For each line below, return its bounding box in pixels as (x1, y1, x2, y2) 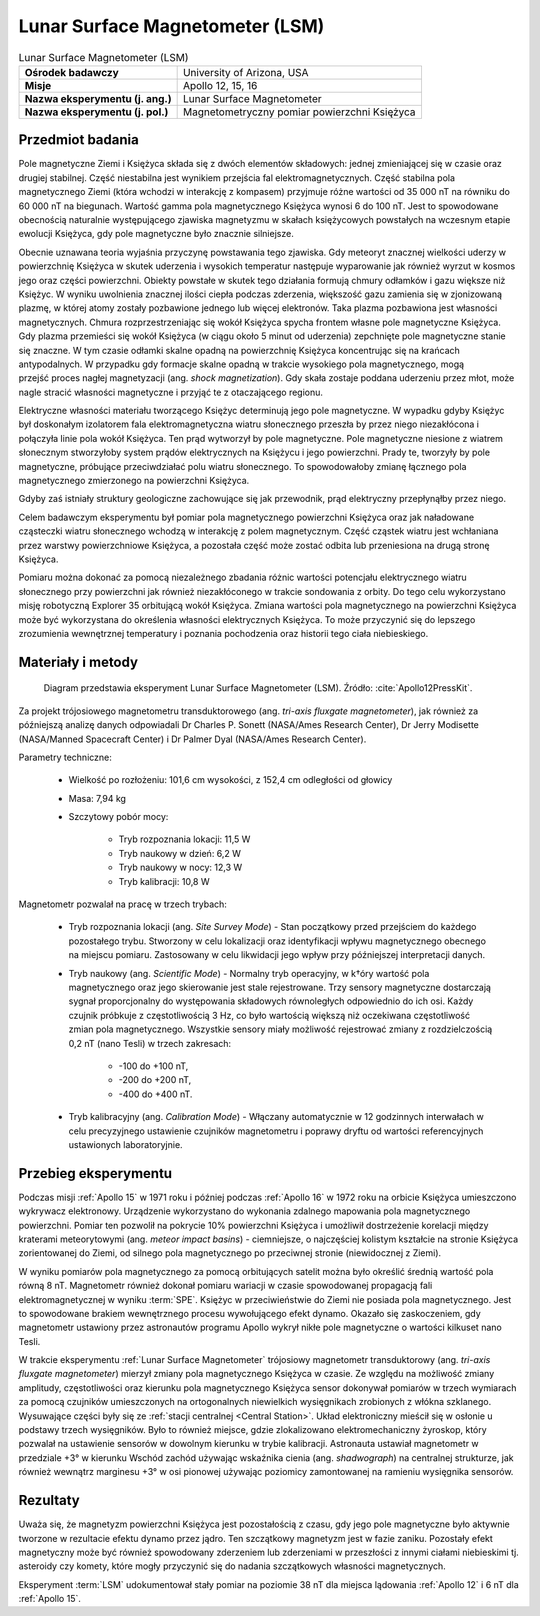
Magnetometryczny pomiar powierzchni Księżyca (182, 105, 416, 119)
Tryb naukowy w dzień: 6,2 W (118, 847, 242, 859)
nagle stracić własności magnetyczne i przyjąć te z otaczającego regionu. (18, 386, 324, 398)
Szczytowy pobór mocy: (68, 811, 169, 823)
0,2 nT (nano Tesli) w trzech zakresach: (68, 1037, 232, 1049)
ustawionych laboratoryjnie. (68, 1138, 184, 1150)
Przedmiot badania (18, 131, 139, 149)
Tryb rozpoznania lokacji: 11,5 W (118, 833, 251, 845)
